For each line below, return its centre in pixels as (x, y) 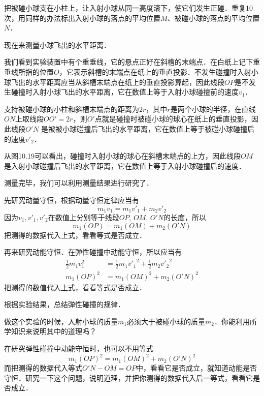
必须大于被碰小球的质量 (166, 321)
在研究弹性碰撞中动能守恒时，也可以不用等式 (79, 348)
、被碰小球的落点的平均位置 (213, 18)
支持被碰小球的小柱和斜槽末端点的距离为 (72, 109)
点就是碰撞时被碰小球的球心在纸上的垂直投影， (173, 119)
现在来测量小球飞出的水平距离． (57, 44)
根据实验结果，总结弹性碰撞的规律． (64, 304)
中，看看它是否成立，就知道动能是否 (197, 368)
